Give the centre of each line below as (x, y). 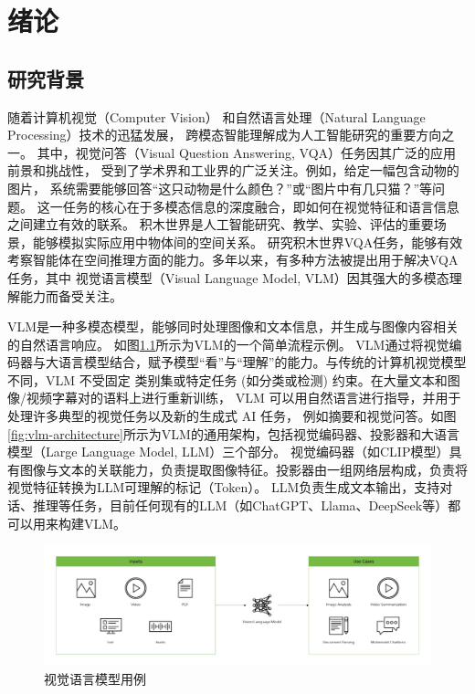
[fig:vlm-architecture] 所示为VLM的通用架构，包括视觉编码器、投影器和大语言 (233, 433)
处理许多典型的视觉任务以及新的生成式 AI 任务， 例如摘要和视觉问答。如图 (232, 416)
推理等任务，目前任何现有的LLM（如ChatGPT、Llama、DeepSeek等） (240, 505)
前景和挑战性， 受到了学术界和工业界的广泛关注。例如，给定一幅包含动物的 (233, 170)
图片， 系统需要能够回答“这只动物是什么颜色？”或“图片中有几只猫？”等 (220, 188)
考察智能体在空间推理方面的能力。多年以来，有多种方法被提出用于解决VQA (233, 260)
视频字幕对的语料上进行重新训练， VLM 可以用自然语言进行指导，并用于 (243, 398)
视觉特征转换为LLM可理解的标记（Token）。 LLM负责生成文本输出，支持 (224, 487)
